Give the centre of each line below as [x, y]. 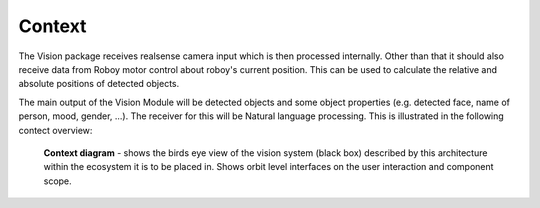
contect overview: [55, 130]
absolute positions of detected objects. [99, 84]
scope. [57, 181]
